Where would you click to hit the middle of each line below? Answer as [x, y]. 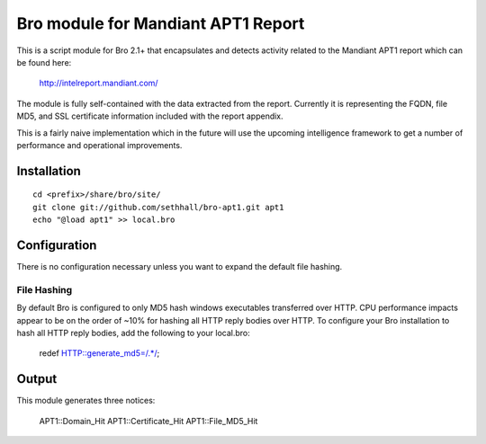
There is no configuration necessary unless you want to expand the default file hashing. [180, 266]
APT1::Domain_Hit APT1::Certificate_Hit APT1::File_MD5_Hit [148, 421]
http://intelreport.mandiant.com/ [99, 83]
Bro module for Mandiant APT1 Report [161, 23]
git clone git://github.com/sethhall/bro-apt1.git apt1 [158, 207]
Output [37, 379]
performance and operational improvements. [99, 145]
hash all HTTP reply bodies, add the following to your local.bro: [134, 333]
